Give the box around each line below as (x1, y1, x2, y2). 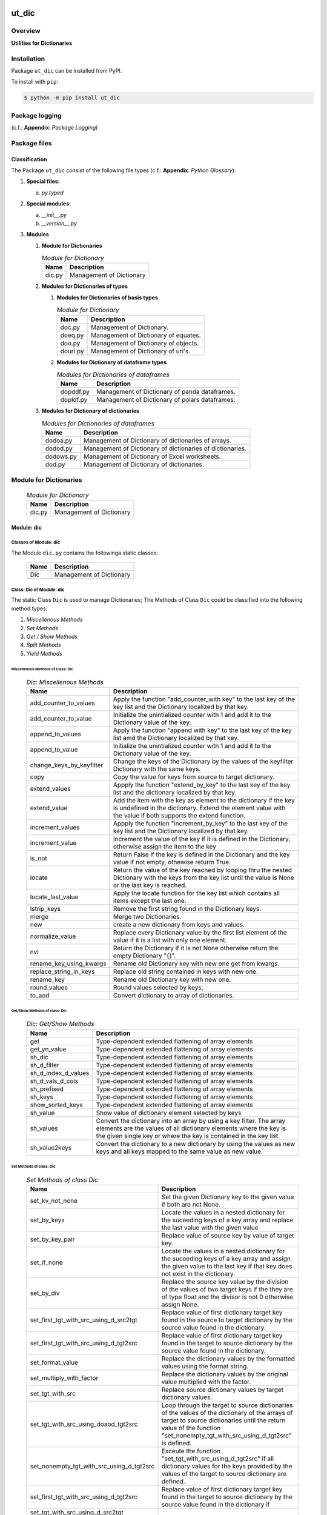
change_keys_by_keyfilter (30, 761, 104, 770)
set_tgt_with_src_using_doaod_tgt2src (30, 1420, 138, 1428)
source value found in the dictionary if (161, 1500, 270, 1508)
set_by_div (30, 1288, 60, 1297)
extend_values (30, 785, 71, 793)
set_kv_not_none (30, 1196, 78, 1205)
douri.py (60, 347, 84, 355)
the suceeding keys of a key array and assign (161, 1254, 291, 1263)
